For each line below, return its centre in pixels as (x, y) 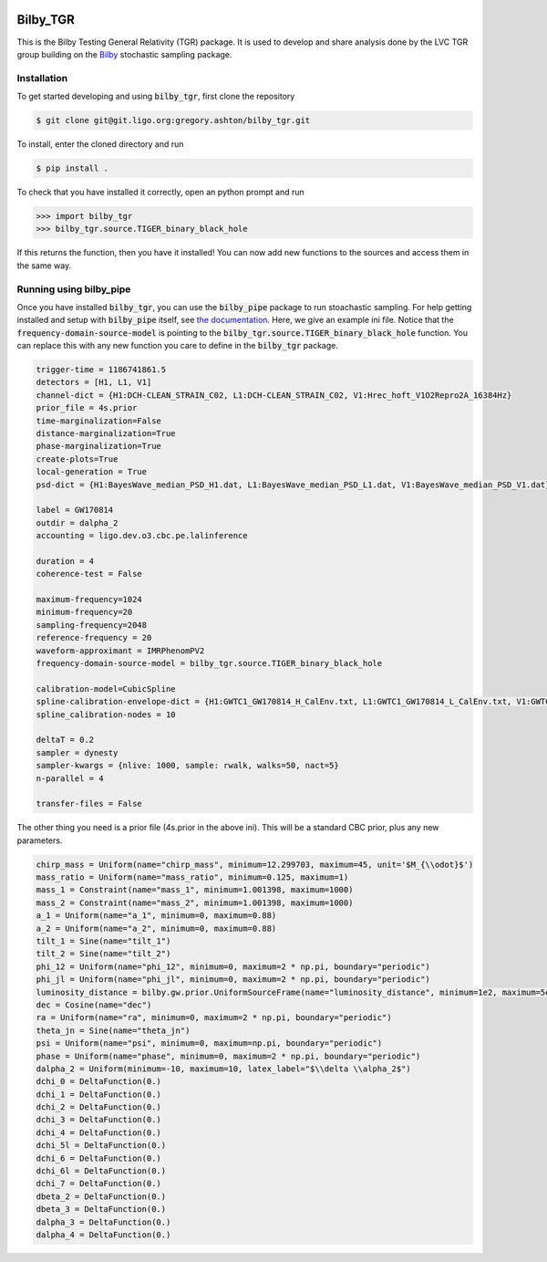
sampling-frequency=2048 (92, 625)
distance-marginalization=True (106, 433)
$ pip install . (72, 168)
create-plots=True (77, 459)
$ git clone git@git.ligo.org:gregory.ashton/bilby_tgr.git (173, 120)
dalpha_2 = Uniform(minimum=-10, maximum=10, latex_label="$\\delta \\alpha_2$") (224, 1069)
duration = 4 (65, 561)
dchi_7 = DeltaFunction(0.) (98, 1184)
